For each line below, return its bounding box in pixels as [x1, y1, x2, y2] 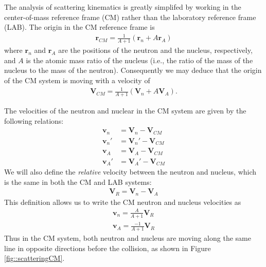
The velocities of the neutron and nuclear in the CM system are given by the [4, 105, 246, 116]
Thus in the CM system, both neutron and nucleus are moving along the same [4, 233, 251, 243]
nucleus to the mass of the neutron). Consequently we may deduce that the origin [4, 65, 262, 75]
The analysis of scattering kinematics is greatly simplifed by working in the [4, 2, 241, 12]
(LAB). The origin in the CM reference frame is [4, 22, 155, 32]
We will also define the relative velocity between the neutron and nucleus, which [4, 166, 257, 177]
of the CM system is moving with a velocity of [4, 74, 150, 85]
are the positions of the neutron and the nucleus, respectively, [58, 45, 253, 55]
